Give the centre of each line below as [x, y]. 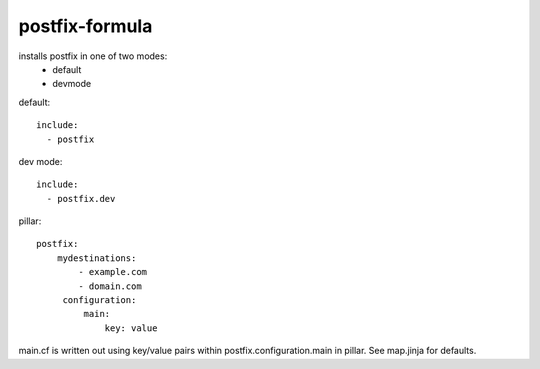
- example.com [113, 272]
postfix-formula [85, 26]
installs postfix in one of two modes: [93, 56]
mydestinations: [96, 258]
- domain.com [110, 286]
